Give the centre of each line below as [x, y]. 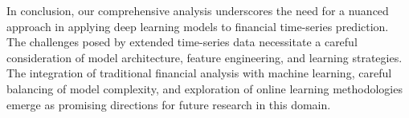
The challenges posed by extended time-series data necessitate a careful [182, 42]
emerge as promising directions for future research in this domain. [169, 104]
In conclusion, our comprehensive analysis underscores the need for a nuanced [198, 10]
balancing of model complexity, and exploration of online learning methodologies [204, 88]
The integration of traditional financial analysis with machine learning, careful [199, 73]
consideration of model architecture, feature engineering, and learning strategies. [204, 57]
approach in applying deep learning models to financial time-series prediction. [198, 26]
